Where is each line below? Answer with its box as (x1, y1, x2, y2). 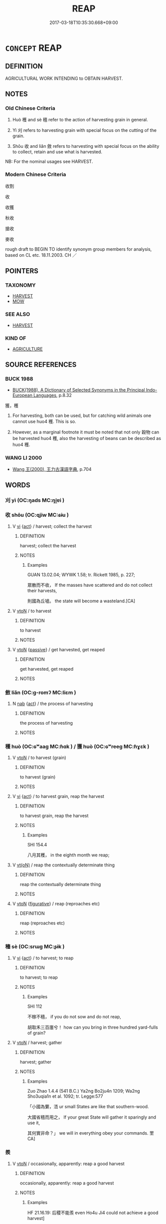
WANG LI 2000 (5, 454, 42, 461)
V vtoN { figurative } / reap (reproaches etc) (12, 901, 100, 907)
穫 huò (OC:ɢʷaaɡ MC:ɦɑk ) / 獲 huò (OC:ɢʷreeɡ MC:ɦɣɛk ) (5, 743, 150, 750)
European (12, 392, 32, 398)
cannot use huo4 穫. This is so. (12, 418, 76, 424)
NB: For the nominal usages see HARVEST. (5, 158, 93, 165)
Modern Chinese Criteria (5, 171, 66, 178)
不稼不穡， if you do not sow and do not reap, (27, 1013, 121, 1019)
